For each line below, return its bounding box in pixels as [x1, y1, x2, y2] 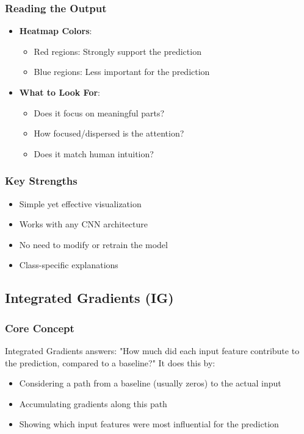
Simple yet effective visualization [19, 197, 142, 210]
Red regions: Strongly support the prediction [34, 44, 201, 57]
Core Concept [5, 320, 74, 335]
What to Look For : [19, 86, 100, 98]
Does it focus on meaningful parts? [34, 106, 165, 119]
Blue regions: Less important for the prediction [34, 65, 210, 78]
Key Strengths [5, 173, 78, 188]
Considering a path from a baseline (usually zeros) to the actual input [19, 377, 281, 390]
